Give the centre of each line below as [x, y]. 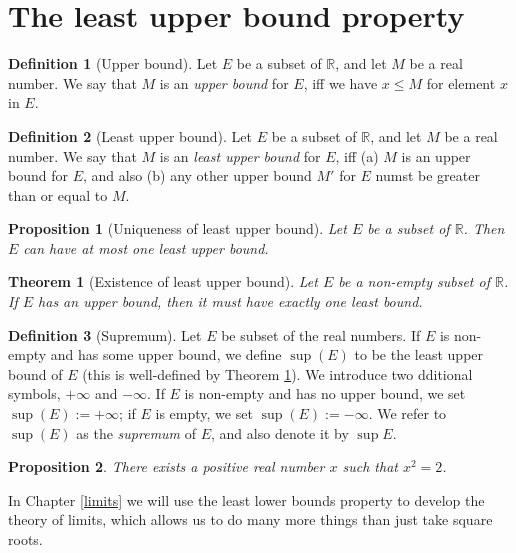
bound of [35, 373]
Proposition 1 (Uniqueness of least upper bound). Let [177, 228]
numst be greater [427, 175]
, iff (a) [357, 155]
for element [461, 82]
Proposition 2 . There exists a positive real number [166, 466]
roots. [25, 539]
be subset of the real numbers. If [321, 334]
